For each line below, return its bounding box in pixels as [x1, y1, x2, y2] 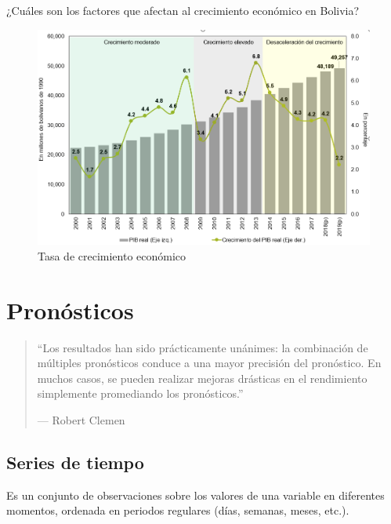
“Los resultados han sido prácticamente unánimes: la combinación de [37, 339, 368, 355]
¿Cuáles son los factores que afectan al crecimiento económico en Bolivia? [6, 2, 360, 18]
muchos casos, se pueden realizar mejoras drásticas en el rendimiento [37, 369, 367, 386]
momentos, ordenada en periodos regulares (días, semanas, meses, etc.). [6, 502, 349, 519]
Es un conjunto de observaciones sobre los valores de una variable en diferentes [6, 486, 385, 503]
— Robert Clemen [37, 412, 125, 428]
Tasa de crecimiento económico [38, 247, 186, 264]
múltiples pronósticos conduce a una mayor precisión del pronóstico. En [37, 355, 382, 371]
